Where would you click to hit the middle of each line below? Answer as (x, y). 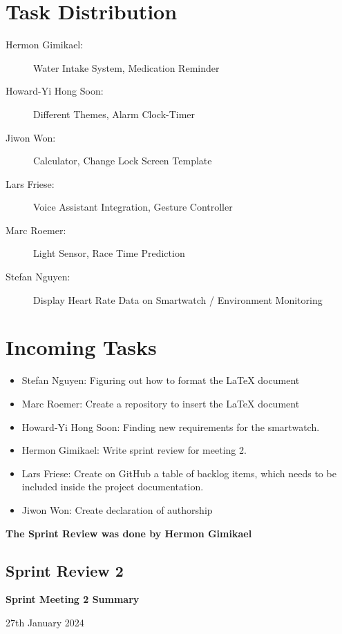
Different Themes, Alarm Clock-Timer (114, 114)
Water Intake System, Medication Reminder (126, 67)
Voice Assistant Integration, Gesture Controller (133, 207)
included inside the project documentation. (113, 487)
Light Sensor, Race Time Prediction (109, 253)
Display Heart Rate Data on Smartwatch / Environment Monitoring (178, 299)
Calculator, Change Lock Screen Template (123, 161)
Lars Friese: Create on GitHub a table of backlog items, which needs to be (179, 473)
